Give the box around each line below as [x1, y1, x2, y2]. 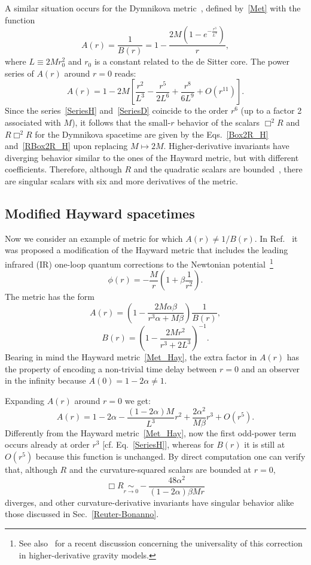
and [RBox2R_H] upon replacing [5, 139, 128, 152]
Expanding [5, 394, 44, 407]
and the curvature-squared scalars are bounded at [69, 463, 252, 475]
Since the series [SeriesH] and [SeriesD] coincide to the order [5, 104, 228, 117]
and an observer [241, 362, 300, 375]
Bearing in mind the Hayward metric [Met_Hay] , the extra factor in [5, 351, 257, 363]
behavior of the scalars [177, 116, 260, 128]
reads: [114, 66, 136, 79]
